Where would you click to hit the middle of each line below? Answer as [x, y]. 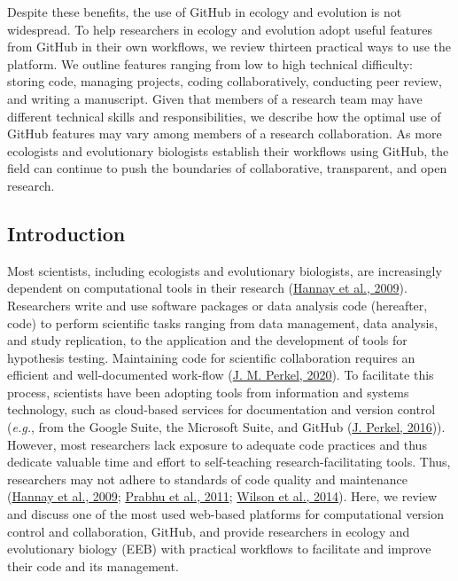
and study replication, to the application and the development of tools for [207, 340]
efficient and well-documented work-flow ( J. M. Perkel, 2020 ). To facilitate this [221, 375]
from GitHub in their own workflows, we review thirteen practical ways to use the [229, 47]
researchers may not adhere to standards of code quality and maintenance [207, 479]
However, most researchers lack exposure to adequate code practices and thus [217, 444]
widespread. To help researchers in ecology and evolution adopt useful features [220, 29]
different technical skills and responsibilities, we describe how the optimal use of [224, 116]
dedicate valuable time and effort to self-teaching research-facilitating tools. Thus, [229, 462]
